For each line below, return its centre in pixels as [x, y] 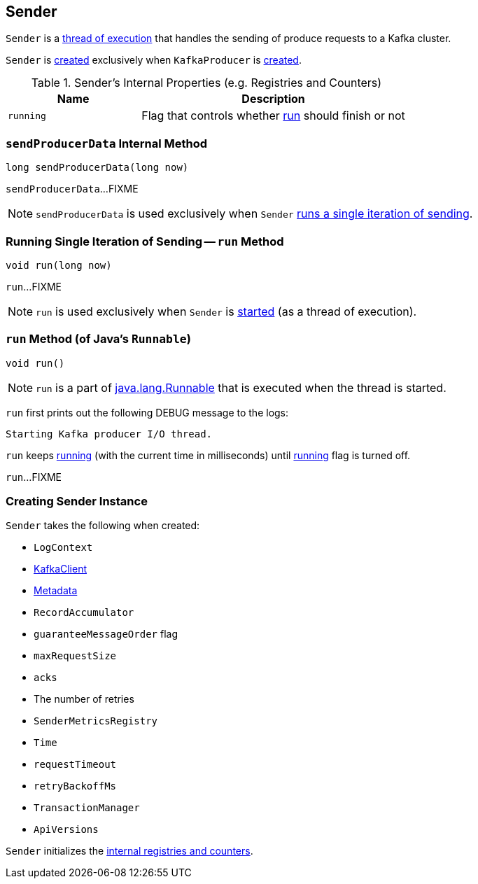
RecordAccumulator [84, 613]
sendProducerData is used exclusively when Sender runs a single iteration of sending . [254, 214]
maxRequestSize [75, 656]
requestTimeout [75, 765]
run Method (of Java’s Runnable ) [98, 339]
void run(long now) [59, 265]
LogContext [63, 548]
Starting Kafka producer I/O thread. [109, 434]
